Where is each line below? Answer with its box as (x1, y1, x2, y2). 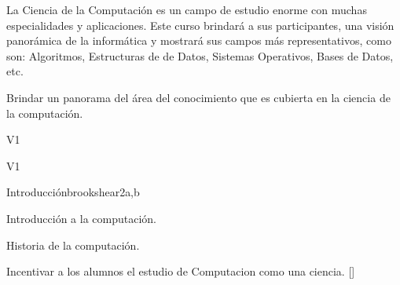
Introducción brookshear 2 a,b (6, 184, 140, 200)
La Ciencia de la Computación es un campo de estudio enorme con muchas (6, 2, 367, 17)
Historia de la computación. (6, 236, 140, 253)
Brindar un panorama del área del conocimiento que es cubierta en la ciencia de (6, 89, 391, 105)
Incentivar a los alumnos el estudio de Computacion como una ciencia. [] (6, 263, 355, 280)
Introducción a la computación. (6, 210, 157, 226)
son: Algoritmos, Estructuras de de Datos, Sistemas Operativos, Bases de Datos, (6, 47, 394, 64)
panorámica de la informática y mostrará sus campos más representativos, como (6, 32, 391, 49)
